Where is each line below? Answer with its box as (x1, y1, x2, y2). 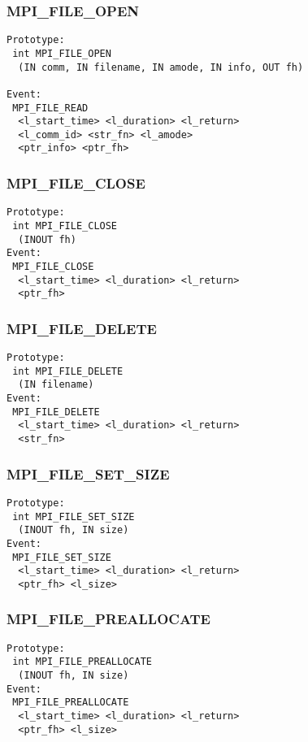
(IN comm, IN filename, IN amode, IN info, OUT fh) (18, 61, 304, 73)
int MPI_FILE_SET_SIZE (12, 510, 135, 523)
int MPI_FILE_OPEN (12, 47, 111, 59)
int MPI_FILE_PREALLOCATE (12, 656, 152, 668)
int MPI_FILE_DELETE (12, 365, 124, 377)
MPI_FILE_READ (12, 102, 89, 114)
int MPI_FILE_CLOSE (12, 220, 118, 232)
